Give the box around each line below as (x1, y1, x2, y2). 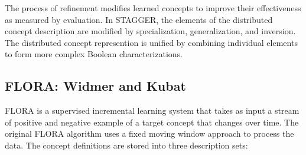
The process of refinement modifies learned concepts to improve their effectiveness (5, 2, 301, 14)
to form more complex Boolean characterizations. (5, 48, 183, 60)
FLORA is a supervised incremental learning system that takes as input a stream (5, 104, 300, 117)
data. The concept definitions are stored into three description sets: (5, 138, 248, 151)
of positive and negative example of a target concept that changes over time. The (5, 116, 299, 128)
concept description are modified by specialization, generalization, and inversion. (5, 25, 296, 37)
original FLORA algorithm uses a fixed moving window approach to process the (5, 127, 294, 140)
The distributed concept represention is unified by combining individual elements (5, 36, 298, 48)
